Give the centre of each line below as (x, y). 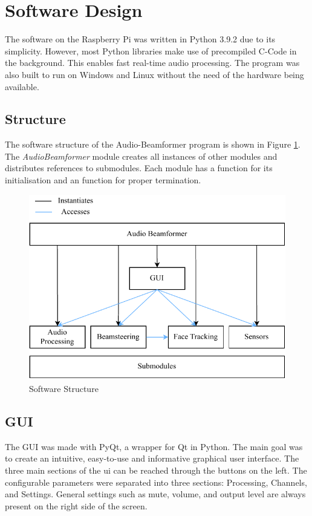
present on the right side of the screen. (76, 505)
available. (22, 86)
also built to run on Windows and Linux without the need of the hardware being (154, 74)
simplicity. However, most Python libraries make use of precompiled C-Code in (151, 51)
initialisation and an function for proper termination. (103, 180)
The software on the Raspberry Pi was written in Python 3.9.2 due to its (140, 39)
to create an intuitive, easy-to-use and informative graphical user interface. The (152, 458)
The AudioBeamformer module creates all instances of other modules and (141, 156)
